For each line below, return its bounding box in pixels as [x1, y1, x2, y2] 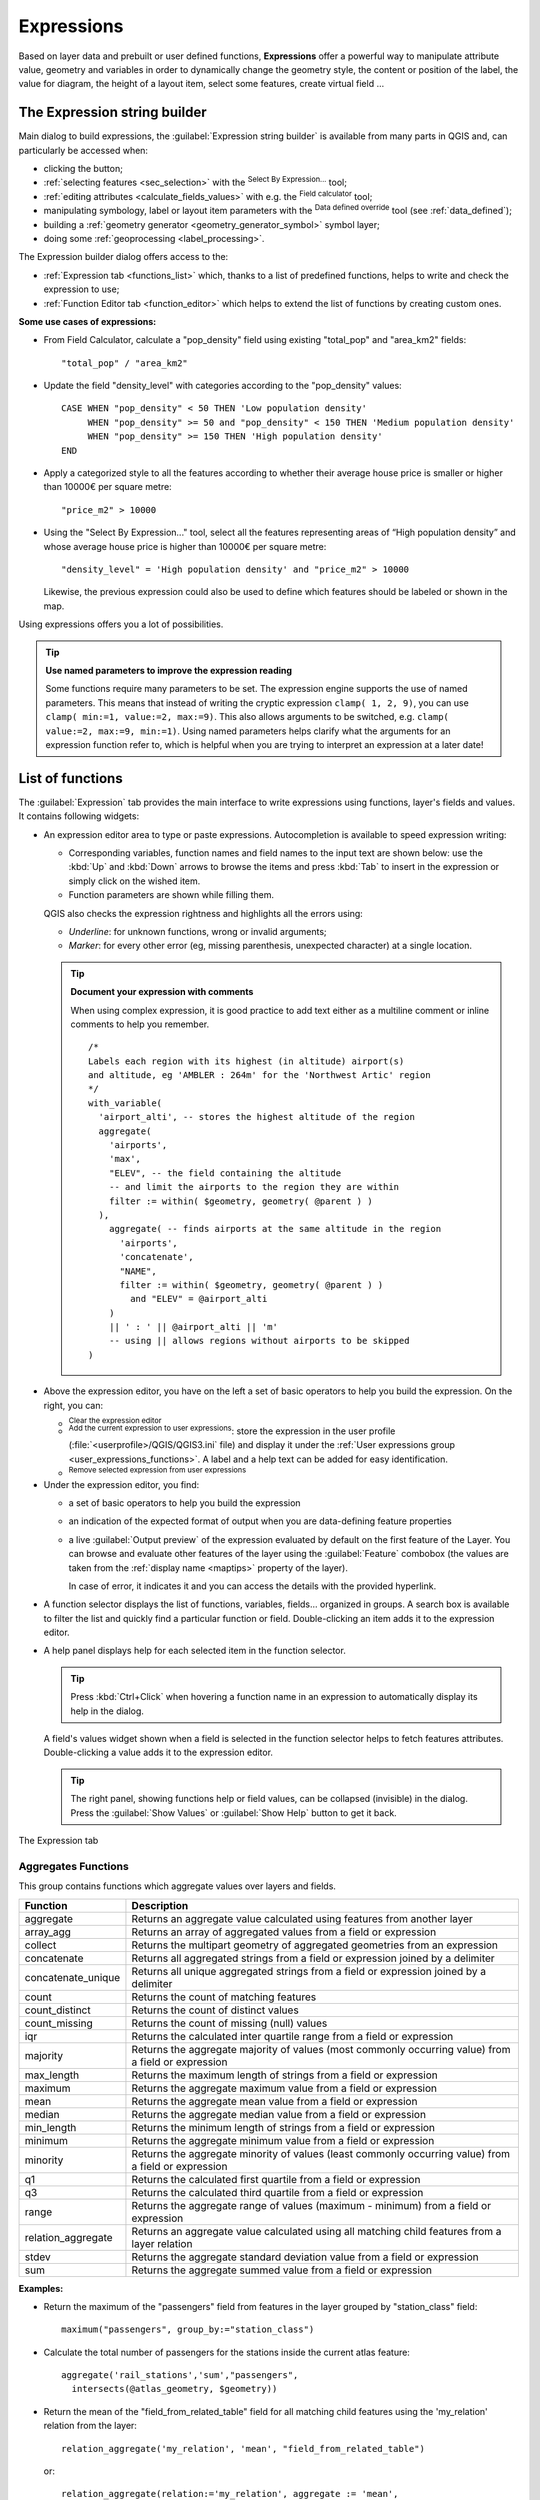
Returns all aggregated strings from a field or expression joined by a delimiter [131, 1951, 495, 1965]
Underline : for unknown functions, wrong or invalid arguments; [68, 925, 327, 937]
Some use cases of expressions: [18, 315, 157, 327]
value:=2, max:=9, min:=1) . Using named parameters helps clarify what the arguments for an [45, 725, 451, 737]
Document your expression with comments [70, 986, 254, 998]
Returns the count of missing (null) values [131, 2016, 328, 2030]
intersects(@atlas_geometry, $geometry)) [71, 2383, 278, 2395]
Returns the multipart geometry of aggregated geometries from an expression [131, 1938, 499, 1952]
